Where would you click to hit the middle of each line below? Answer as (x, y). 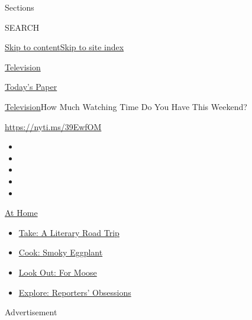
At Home (21, 213)
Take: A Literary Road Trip (69, 232)
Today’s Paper (31, 87)
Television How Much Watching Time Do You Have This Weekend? (126, 106)
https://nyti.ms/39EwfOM (53, 126)
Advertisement (31, 312)
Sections (20, 7)
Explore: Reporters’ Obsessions (75, 292)
